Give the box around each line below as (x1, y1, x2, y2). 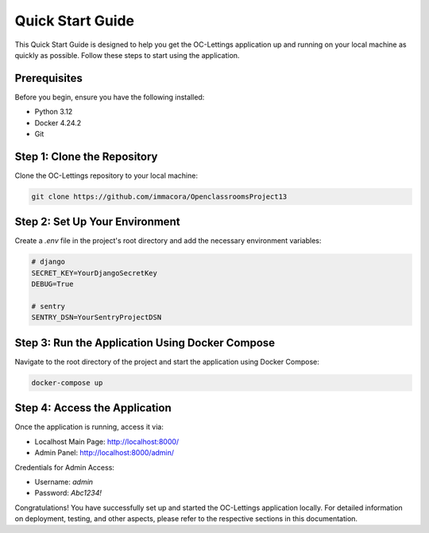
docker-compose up (31, 378, 103, 387)
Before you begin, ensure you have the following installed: (14, 92, 205, 102)
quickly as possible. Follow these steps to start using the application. (14, 50, 240, 60)
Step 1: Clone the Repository (14, 149, 158, 163)
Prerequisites (14, 71, 83, 85)
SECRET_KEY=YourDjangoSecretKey (31, 268, 158, 277)
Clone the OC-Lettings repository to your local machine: (14, 171, 199, 180)
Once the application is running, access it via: (14, 422, 164, 432)
